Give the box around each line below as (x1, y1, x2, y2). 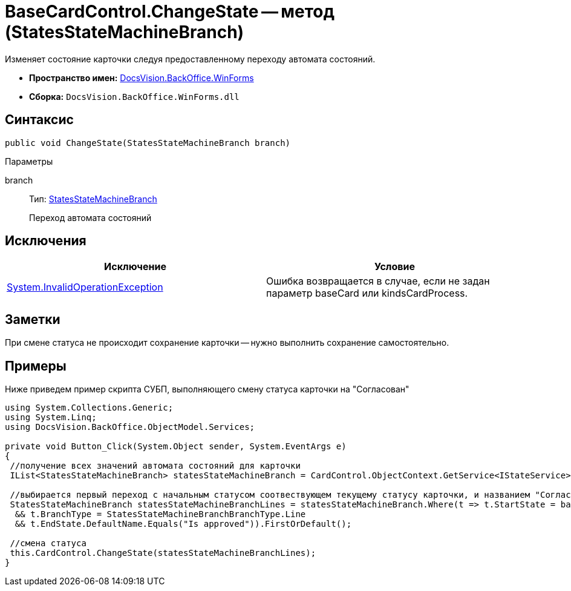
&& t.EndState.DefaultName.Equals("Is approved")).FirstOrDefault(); (15, 519, 352, 529)
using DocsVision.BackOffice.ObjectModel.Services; (5, 422, 255, 432)
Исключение (104, 260, 166, 273)
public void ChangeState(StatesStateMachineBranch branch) (5, 137, 291, 148)
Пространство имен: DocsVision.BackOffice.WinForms (29, 72, 254, 83)
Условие (374, 260, 415, 273)
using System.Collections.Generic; (5, 403, 174, 413)
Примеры (5, 358, 67, 374)
